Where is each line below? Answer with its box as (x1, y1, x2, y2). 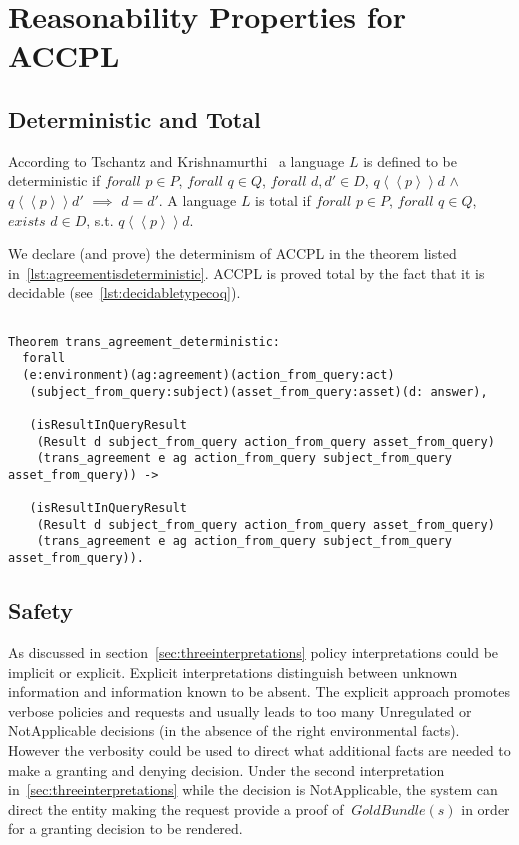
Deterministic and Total (8, 103, 261, 134)
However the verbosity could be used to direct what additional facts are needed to (8, 739, 511, 760)
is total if (255, 189, 311, 210)
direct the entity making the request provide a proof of (8, 798, 344, 819)
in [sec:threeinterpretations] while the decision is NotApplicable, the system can (8, 779, 498, 800)
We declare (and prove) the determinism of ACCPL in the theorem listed (8, 243, 457, 264)
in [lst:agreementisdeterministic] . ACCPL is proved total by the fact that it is (8, 262, 485, 283)
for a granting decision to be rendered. (8, 818, 243, 839)
